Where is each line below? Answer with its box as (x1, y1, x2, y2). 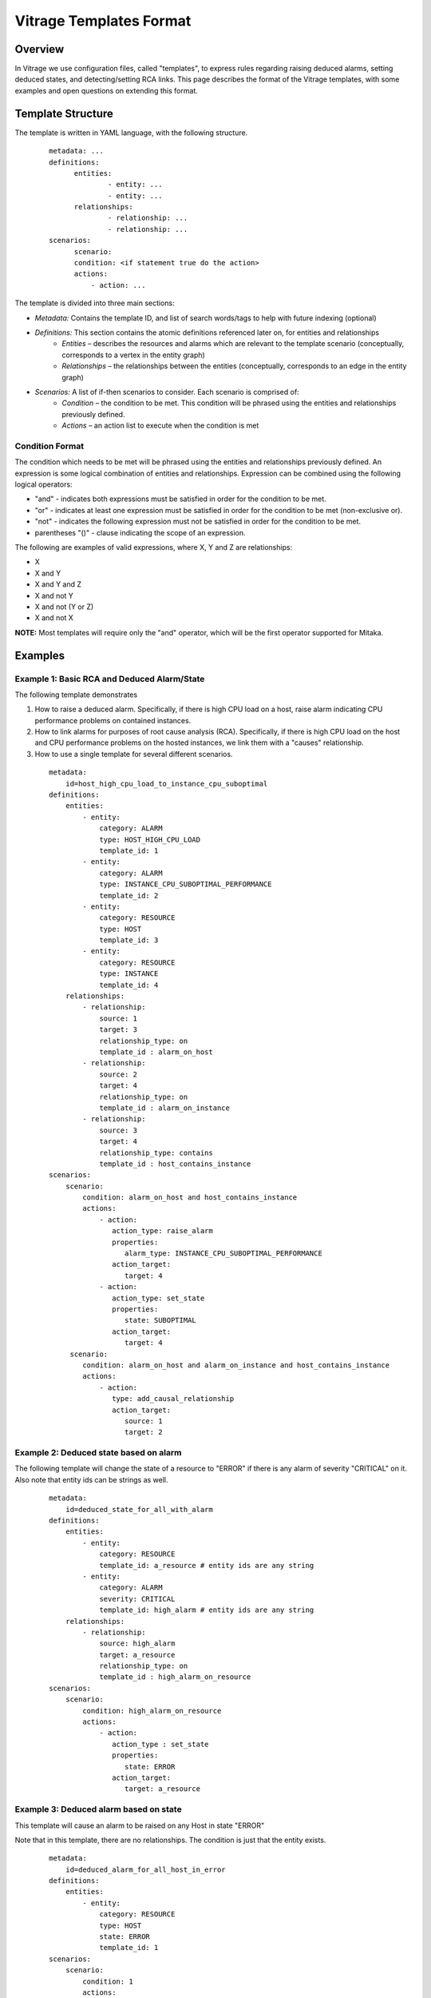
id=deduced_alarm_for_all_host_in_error (65, 1865, 227, 1874)
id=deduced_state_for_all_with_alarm (65, 1505, 213, 1514)
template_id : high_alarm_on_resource (99, 1673, 251, 1682)
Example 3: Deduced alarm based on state (14, 1804, 183, 1815)
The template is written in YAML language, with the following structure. (14, 128, 248, 137)
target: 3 (99, 1025, 138, 1034)
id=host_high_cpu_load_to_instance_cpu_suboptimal (65, 779, 268, 788)
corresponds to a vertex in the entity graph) (61, 350, 205, 360)
